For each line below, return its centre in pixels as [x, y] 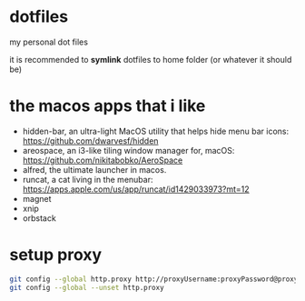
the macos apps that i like [108, 106]
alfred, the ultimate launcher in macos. [94, 169]
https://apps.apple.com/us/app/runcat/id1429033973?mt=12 [136, 189]
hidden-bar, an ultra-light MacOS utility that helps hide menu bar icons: [155, 131]
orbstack [39, 218]
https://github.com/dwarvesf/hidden [90, 140]
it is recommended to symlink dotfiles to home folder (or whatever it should [151, 59]
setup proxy [56, 255]
